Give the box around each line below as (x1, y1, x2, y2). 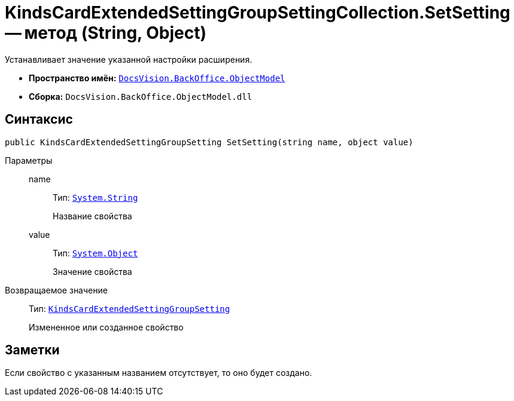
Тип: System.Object (53, 247, 138, 258)
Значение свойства (53, 266, 132, 277)
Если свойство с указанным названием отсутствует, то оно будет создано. (5, 368, 312, 378)
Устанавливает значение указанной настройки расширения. (5, 54, 253, 65)
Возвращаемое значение (5, 284, 108, 295)
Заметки (5, 342, 60, 358)
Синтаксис (5, 112, 73, 127)
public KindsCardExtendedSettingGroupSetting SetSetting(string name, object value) (5, 137, 413, 147)
